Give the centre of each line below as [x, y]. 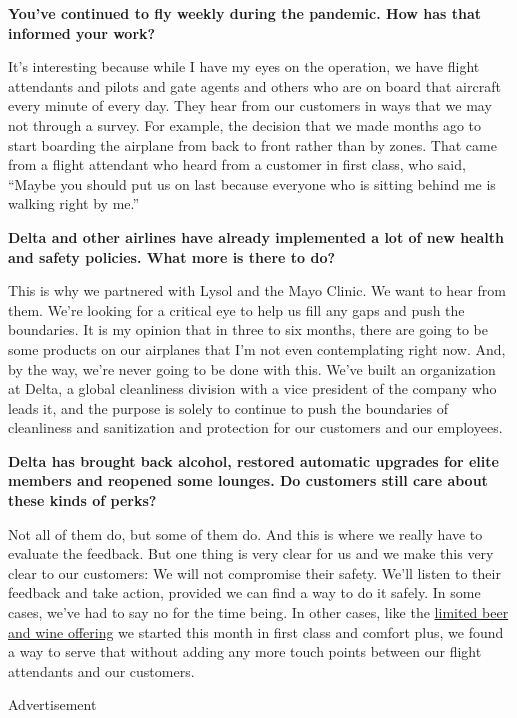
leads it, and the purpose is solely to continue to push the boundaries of [228, 407]
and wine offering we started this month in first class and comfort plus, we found [256, 631]
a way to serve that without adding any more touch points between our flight [245, 651]
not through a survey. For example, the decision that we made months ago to [245, 124]
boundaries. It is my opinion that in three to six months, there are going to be [248, 329]
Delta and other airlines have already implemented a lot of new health [256, 236]
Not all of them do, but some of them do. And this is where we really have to [245, 533]
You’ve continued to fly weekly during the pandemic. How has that [245, 13]
